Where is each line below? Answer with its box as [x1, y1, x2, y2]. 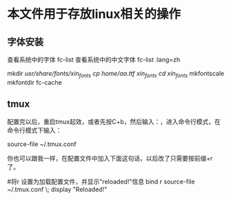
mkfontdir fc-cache [7, 78, 62, 86]
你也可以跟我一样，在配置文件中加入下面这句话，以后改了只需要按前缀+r [7, 154, 213, 162]
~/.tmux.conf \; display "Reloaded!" [7, 185, 108, 193]
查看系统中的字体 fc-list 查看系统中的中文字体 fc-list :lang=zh [7, 56, 181, 63]
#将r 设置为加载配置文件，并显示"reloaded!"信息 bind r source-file [7, 177, 195, 186]
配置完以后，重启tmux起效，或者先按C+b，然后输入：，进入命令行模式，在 [7, 117, 221, 126]
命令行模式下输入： [7, 126, 62, 134]
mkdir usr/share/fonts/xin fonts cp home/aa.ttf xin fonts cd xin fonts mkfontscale [7, 70, 225, 79]
